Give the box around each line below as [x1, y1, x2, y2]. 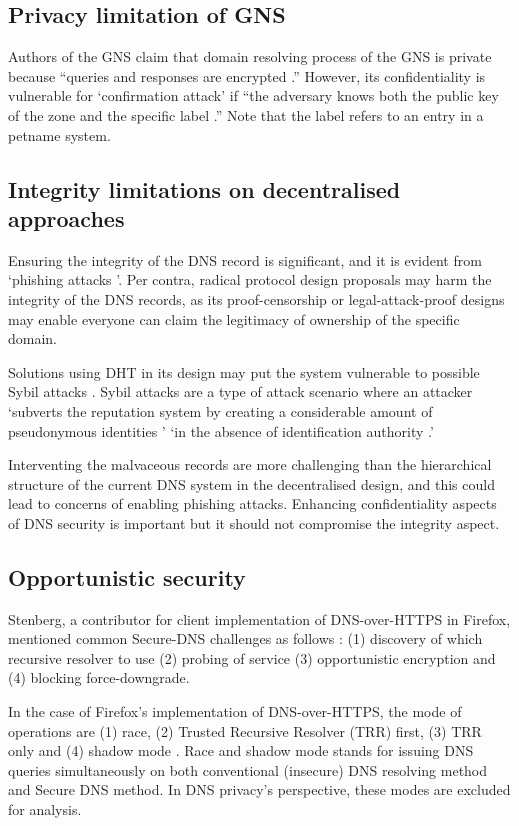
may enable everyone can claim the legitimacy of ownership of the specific [8, 308, 460, 329]
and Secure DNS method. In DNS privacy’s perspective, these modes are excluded [8, 779, 511, 800]
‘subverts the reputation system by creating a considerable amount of [8, 400, 433, 421]
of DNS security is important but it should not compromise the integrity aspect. [8, 512, 500, 533]
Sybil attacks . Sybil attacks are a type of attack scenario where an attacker [8, 381, 473, 402]
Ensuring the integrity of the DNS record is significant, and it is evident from [8, 249, 482, 270]
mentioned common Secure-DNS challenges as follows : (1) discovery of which [8, 628, 483, 649]
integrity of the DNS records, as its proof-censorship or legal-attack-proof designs [8, 288, 505, 309]
